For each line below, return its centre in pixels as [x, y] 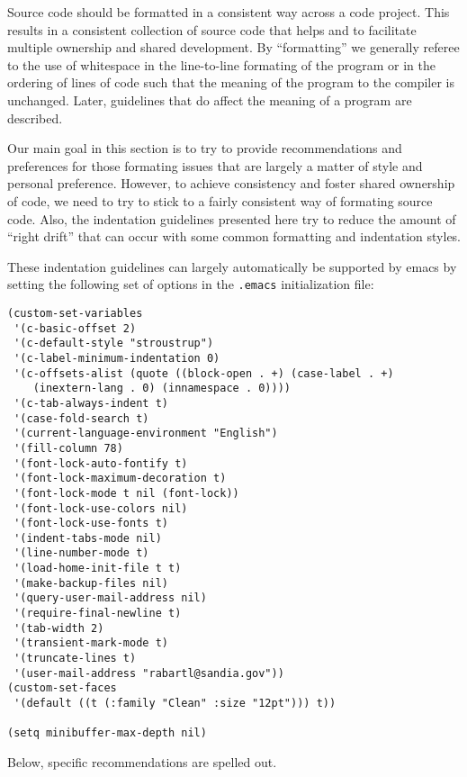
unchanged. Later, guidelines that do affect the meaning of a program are [210, 99]
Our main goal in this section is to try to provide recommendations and [205, 148]
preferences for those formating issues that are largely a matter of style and [215, 165]
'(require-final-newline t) [98, 614]
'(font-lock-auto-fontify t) [101, 463]
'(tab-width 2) [59, 628]
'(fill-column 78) [68, 448]
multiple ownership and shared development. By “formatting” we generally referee [233, 47]
